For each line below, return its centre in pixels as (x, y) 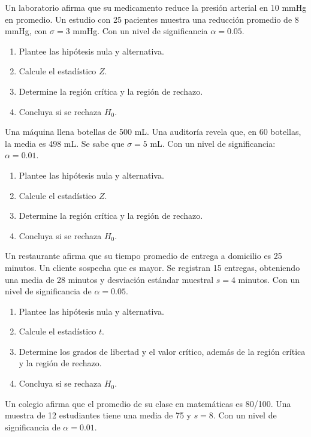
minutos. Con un (269, 279)
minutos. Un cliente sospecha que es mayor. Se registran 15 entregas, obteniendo (153, 267)
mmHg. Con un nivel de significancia (140, 31)
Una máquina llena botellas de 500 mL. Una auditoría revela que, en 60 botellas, (153, 132)
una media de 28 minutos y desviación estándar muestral (109, 279)
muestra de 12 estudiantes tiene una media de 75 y (98, 415)
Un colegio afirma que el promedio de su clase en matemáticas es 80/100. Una (148, 403)
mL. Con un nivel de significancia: (213, 143)
